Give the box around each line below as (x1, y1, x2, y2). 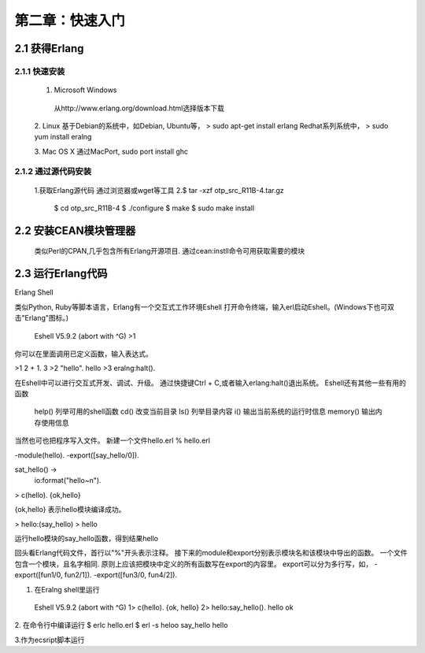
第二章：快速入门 (14, 12, 126, 29)
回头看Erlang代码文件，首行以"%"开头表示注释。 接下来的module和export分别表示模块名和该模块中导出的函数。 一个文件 (14, 548, 408, 558)
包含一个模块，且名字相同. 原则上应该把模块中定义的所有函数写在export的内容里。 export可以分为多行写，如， (14, 559, 373, 569)
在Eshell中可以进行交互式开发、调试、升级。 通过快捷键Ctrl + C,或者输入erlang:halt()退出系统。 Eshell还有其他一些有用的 (14, 378, 407, 388)
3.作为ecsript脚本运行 (14, 635, 85, 644)
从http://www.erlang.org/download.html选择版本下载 (54, 103, 224, 113)
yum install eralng (34, 132, 92, 142)
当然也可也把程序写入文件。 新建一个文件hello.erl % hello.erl (14, 436, 210, 445)
